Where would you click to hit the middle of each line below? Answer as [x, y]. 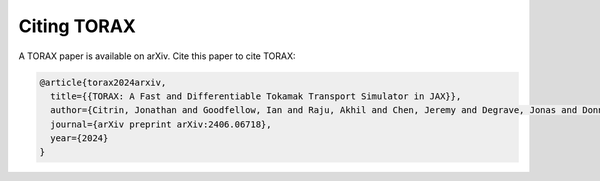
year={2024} [79, 138]
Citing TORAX [77, 26]
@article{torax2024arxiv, [103, 82]
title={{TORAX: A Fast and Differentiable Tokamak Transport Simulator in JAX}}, [256, 96]
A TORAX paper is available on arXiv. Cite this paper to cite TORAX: [157, 56]
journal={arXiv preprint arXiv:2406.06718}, [161, 124]
